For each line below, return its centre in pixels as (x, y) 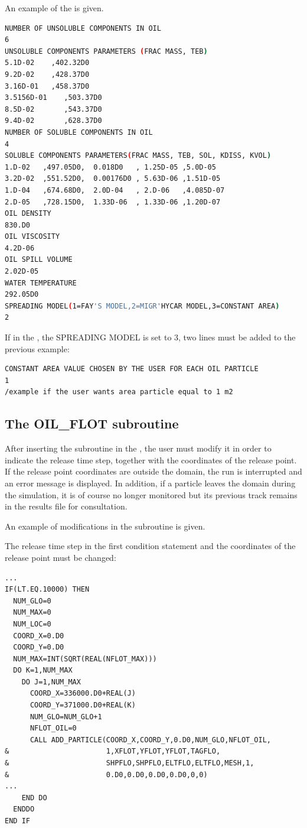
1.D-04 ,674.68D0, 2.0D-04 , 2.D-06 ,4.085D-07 (115, 190)
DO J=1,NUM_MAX (51, 682)
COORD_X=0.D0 (39, 636)
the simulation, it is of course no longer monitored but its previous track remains (151, 494)
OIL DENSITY (28, 214)
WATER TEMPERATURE (41, 283)
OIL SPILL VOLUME (39, 260)
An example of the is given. (54, 8)
